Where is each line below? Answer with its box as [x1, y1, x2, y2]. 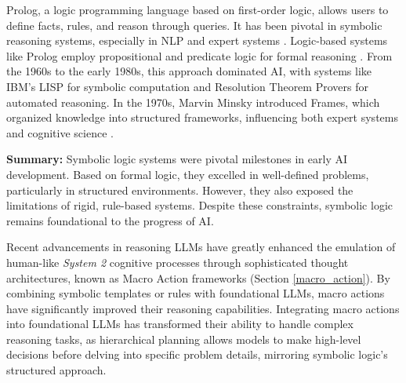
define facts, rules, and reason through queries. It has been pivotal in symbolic [6, 16, 382, 33]
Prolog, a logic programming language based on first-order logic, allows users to [6, 2, 389, 17]
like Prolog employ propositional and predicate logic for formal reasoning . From [6, 47, 393, 64]
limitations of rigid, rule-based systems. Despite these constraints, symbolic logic [6, 197, 393, 213]
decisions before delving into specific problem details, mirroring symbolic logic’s [6, 346, 388, 363]
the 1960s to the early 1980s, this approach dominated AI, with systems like [6, 63, 372, 79]
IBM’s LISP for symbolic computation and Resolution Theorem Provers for [6, 78, 368, 94]
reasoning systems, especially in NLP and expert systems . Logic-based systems [6, 32, 388, 49]
